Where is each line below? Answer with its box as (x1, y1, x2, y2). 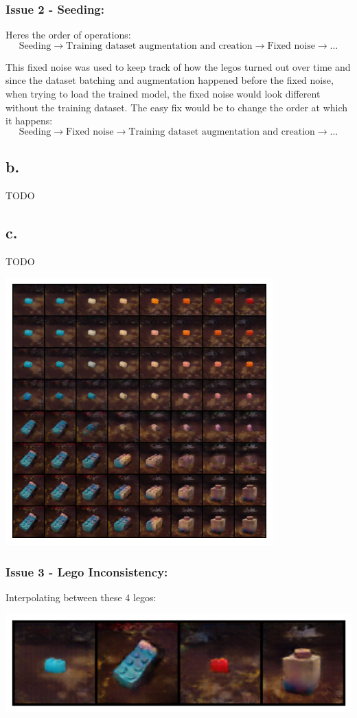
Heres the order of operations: (5, 27, 131, 42)
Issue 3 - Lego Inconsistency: (5, 563, 168, 580)
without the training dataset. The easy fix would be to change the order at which (5, 100, 348, 114)
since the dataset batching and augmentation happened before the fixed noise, (5, 73, 334, 87)
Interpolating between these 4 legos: (5, 590, 157, 605)
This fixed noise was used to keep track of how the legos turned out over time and (5, 59, 351, 74)
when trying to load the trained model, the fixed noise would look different (5, 87, 321, 100)
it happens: (5, 113, 53, 128)
